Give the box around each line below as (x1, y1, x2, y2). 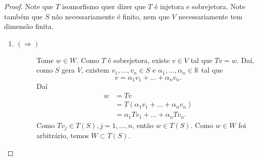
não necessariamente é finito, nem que (51, 11, 170, 21)
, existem (81, 65, 110, 75)
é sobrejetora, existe (108, 54, 170, 65)
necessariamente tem (178, 11, 242, 21)
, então (132, 119, 154, 130)
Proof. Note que (4, 1, 53, 11)
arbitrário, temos (36, 130, 89, 141)
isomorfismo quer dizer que (62, 1, 146, 11)
